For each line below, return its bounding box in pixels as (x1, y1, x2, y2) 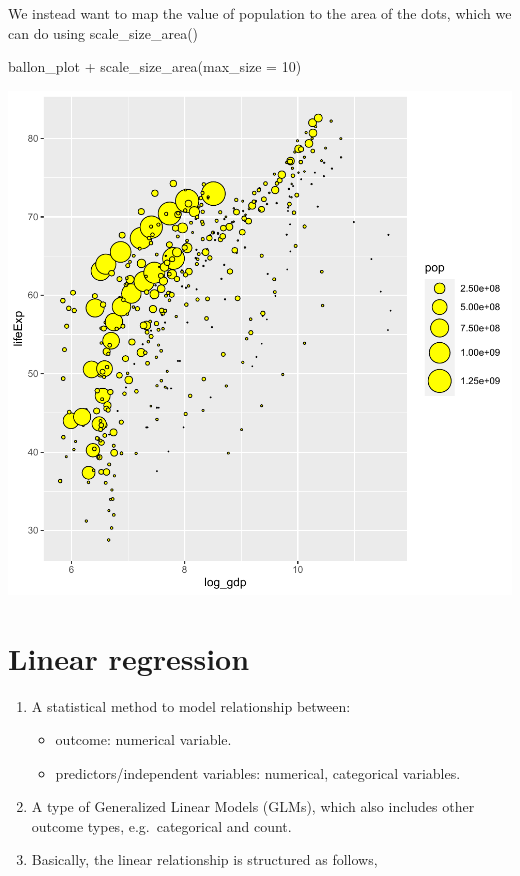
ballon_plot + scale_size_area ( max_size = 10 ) (8, 56, 302, 77)
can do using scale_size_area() (8, 22, 199, 43)
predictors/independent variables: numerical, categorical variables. (55, 762, 461, 783)
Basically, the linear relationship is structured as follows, (31, 849, 378, 870)
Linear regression (8, 637, 250, 678)
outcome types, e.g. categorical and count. (31, 815, 292, 836)
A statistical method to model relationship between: (31, 695, 351, 716)
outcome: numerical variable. (55, 729, 232, 750)
